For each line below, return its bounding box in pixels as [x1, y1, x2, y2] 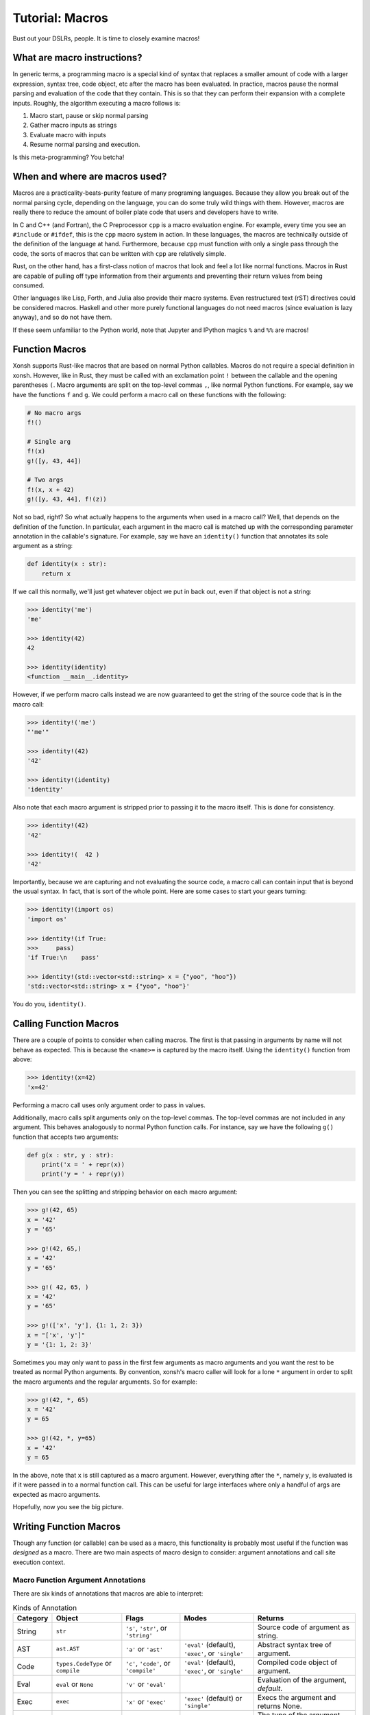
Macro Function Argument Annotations [12, 1575, 146, 1585]
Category [16, 1613, 49, 1622]
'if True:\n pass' [27, 954, 100, 962]
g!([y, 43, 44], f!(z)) [27, 495, 108, 504]
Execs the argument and [257, 1692, 336, 1702]
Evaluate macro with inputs [29, 130, 106, 139]
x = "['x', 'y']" [27, 1331, 86, 1339]
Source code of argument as [257, 1622, 349, 1632]
